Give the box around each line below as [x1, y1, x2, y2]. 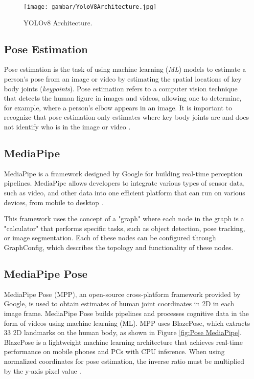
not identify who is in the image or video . [4, 122, 131, 132]
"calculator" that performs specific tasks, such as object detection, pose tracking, [4, 223, 245, 233]
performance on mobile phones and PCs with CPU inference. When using [4, 346, 225, 357]
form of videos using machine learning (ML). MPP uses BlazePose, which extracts [4, 317, 250, 328]
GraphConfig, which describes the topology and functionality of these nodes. [4, 242, 233, 252]
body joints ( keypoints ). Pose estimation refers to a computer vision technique [4, 83, 238, 93]
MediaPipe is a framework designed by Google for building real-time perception [4, 168, 243, 178]
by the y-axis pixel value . [4, 365, 81, 376]
